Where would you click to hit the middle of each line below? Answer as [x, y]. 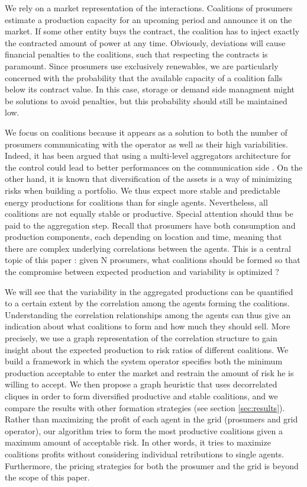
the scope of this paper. [47, 477]
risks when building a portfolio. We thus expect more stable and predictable [143, 190]
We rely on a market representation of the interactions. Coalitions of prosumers [149, 8]
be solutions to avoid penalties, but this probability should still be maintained [146, 100]
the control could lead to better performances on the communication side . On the [154, 167]
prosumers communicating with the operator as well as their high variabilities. [146, 144]
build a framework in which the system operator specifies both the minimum [144, 361]
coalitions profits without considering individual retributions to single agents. [145, 454]
